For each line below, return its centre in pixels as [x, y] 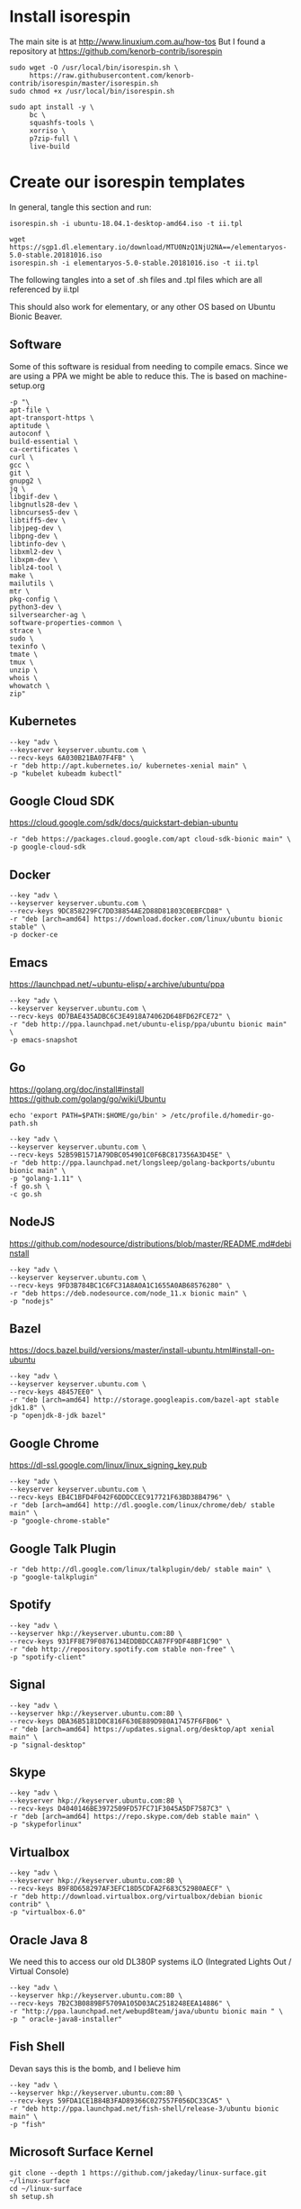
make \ [22, 575]
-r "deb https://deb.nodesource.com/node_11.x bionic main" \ [128, 1293]
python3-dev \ [36, 607]
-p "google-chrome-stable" [60, 1521]
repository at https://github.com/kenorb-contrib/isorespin [116, 50]
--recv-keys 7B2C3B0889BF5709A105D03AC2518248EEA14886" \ [120, 2004]
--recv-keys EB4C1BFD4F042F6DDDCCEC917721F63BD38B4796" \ [120, 1497]
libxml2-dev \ [36, 551]
